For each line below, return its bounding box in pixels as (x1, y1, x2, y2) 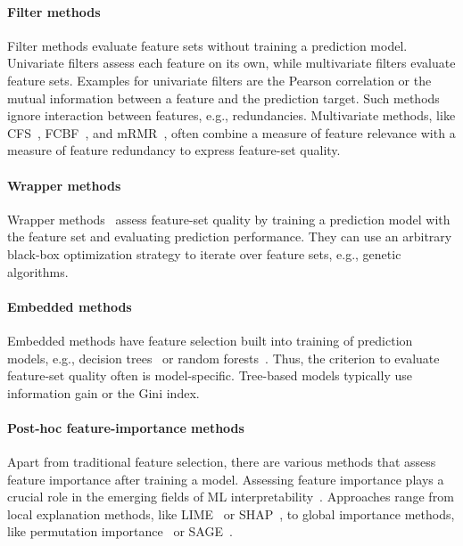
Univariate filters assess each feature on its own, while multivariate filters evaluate (7, 53, 456, 72)
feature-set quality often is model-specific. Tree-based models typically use (7, 366, 412, 385)
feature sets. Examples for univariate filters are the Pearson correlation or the (7, 70, 432, 89)
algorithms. (7, 262, 69, 281)
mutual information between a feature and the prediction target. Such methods (7, 88, 440, 107)
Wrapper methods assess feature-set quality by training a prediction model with (7, 209, 451, 228)
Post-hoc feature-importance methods (7, 418, 244, 436)
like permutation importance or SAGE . (7, 522, 233, 541)
